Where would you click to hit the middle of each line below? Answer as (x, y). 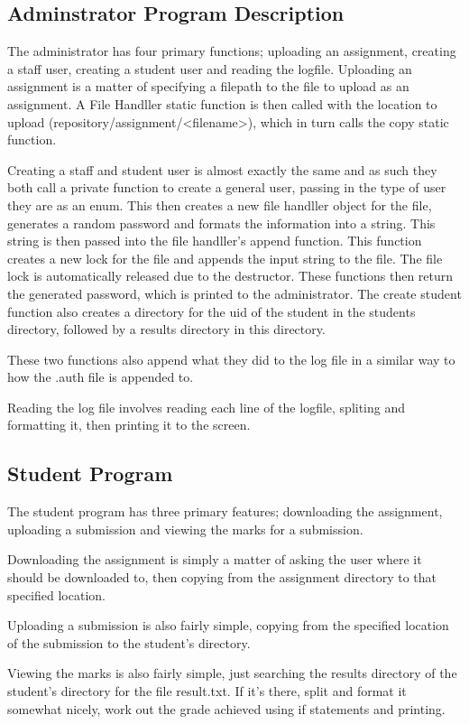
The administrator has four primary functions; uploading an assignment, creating (232, 51)
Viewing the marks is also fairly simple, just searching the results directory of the (232, 673)
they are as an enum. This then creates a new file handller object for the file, (220, 204)
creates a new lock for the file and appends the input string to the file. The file (225, 258)
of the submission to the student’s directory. (129, 642)
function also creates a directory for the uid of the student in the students (212, 311)
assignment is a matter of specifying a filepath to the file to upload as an (208, 86)
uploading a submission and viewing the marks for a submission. (185, 529)
